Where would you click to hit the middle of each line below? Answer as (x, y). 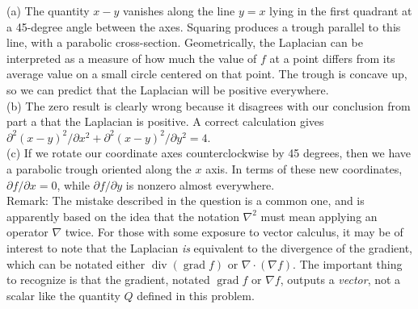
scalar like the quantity (63, 295)
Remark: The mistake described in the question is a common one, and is (186, 200)
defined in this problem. (196, 295)
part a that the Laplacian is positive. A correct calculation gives (165, 121)
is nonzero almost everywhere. (200, 184)
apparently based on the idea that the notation (123, 216)
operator (27, 232)
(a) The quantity (48, 10)
